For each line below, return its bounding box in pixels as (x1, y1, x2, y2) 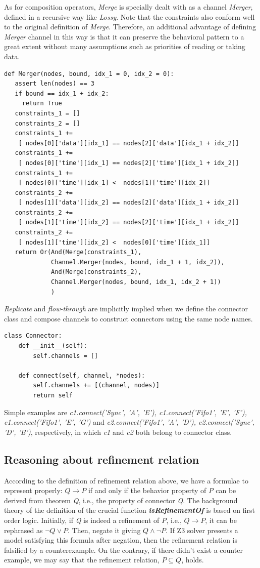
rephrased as (4, 524, 43, 535)
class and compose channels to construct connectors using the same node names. (4, 313, 253, 323)
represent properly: (4, 485, 63, 496)
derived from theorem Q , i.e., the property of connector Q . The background (4, 495, 238, 505)
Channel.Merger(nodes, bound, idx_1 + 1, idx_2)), (51, 258, 225, 266)
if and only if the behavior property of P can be (88, 485, 236, 496)
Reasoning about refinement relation (4, 451, 199, 467)
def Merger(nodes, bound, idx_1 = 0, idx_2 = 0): (4, 70, 174, 77)
